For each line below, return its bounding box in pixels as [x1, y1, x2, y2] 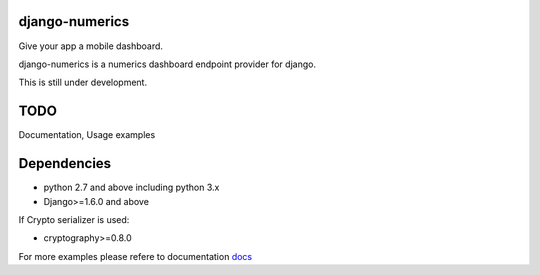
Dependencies [18, 155, 112, 172]
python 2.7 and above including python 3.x [43, 181, 220, 194]
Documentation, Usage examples [18, 129, 156, 141]
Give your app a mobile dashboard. [18, 40, 164, 52]
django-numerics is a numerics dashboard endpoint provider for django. [18, 58, 317, 70]
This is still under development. [18, 76, 148, 89]
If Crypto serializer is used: [18, 213, 130, 225]
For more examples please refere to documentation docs [18, 250, 253, 262]
